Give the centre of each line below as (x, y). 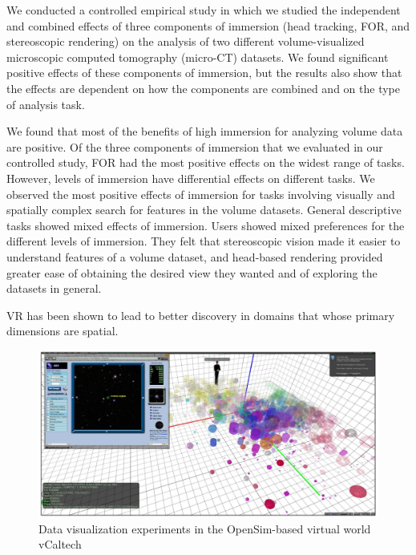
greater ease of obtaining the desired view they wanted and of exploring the (192, 272)
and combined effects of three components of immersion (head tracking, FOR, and (208, 25)
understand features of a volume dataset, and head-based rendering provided (195, 256)
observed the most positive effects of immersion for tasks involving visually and (201, 194)
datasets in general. (54, 288)
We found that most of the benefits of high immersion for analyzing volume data (205, 131)
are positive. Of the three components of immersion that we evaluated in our (195, 146)
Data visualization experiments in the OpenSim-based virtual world (205, 528)
